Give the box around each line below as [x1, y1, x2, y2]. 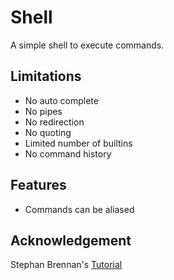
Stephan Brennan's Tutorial [10, 259, 123, 271]
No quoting [24, 126, 72, 138]
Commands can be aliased [24, 203, 135, 215]
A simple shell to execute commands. [10, 39, 165, 51]
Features [10, 177, 67, 194]
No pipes [24, 105, 63, 117]
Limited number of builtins [24, 137, 133, 149]
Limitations [10, 68, 82, 85]
